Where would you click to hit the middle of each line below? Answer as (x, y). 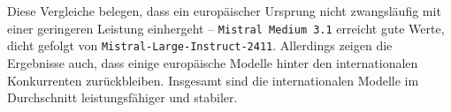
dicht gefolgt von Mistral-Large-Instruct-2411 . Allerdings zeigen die (200, 45)
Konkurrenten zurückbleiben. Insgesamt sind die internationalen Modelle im (213, 80)
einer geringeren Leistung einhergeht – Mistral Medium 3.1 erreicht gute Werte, (226, 28)
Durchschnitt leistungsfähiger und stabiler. (122, 97)
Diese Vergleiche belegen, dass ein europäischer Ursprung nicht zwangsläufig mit (224, 11)
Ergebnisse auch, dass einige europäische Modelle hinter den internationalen (213, 62)
